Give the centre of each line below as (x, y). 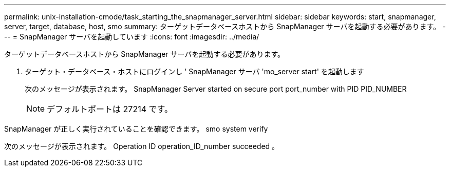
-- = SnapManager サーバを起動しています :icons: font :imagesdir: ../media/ (132, 37)
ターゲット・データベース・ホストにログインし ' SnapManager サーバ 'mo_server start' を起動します (194, 71)
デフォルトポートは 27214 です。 (110, 109)
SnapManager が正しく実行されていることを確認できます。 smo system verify (136, 129)
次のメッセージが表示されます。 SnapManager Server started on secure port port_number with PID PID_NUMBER (216, 89)
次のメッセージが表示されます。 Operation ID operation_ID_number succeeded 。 (142, 146)
